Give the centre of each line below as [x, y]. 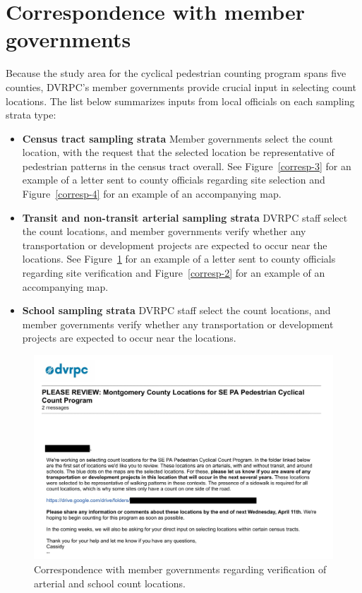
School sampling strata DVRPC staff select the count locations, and [176, 310]
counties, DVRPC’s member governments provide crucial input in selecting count [181, 86]
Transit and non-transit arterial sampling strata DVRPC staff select [185, 217]
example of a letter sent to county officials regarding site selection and [174, 180]
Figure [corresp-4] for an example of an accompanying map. [152, 194]
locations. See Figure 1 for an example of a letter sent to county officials [179, 259]
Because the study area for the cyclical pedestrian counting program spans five [176, 73]
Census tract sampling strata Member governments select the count [177, 138]
